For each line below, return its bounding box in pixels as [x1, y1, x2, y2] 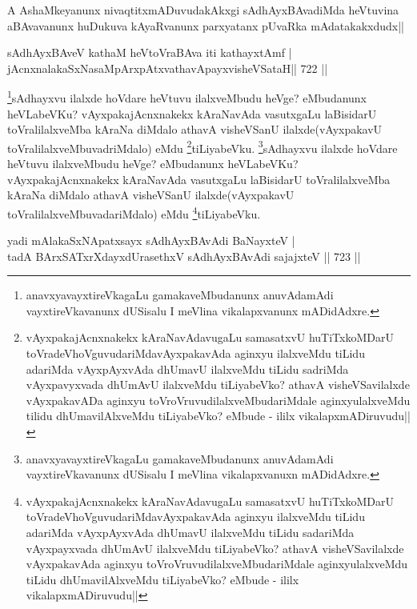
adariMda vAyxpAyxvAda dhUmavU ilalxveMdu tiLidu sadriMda [26, 360, 349, 377]
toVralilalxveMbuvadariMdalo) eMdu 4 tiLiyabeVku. [7, 202, 261, 222]
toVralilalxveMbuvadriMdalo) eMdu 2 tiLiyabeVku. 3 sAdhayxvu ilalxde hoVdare [7, 137, 398, 156]
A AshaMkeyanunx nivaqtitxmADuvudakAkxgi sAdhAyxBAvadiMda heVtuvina [7, 2, 399, 18]
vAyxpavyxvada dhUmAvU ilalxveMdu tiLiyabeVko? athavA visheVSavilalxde [26, 376, 410, 393]
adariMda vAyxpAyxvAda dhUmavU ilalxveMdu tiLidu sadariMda [26, 524, 355, 540]
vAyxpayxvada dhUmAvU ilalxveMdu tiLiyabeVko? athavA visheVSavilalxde [26, 539, 404, 556]
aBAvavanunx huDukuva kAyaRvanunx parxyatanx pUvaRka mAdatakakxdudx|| [7, 17, 404, 34]
